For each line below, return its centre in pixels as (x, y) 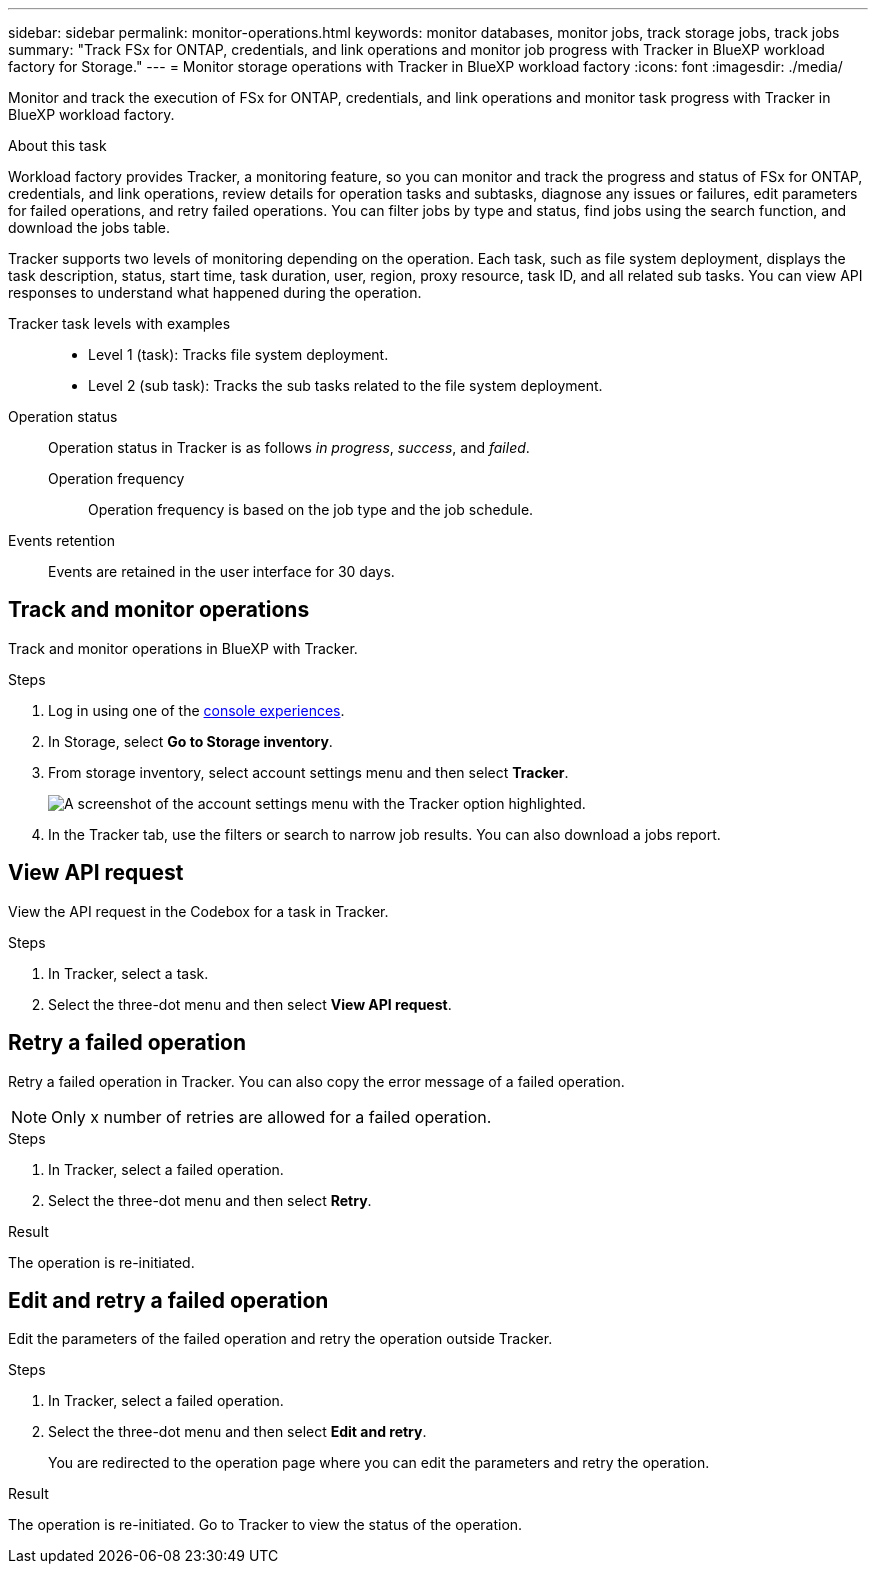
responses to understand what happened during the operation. (215, 292)
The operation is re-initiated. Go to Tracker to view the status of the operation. (265, 1525)
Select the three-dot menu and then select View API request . (250, 1004)
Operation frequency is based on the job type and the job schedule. (311, 509)
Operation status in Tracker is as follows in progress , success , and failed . (289, 447)
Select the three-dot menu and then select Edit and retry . (237, 1432)
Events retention (61, 540)
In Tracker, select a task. (128, 973)
